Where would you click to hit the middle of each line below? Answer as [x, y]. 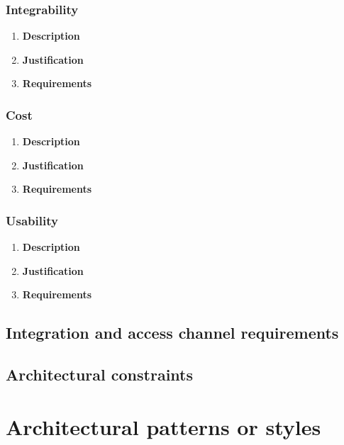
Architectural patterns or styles [163, 426]
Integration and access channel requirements [172, 333]
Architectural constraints [100, 374]
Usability [32, 220]
